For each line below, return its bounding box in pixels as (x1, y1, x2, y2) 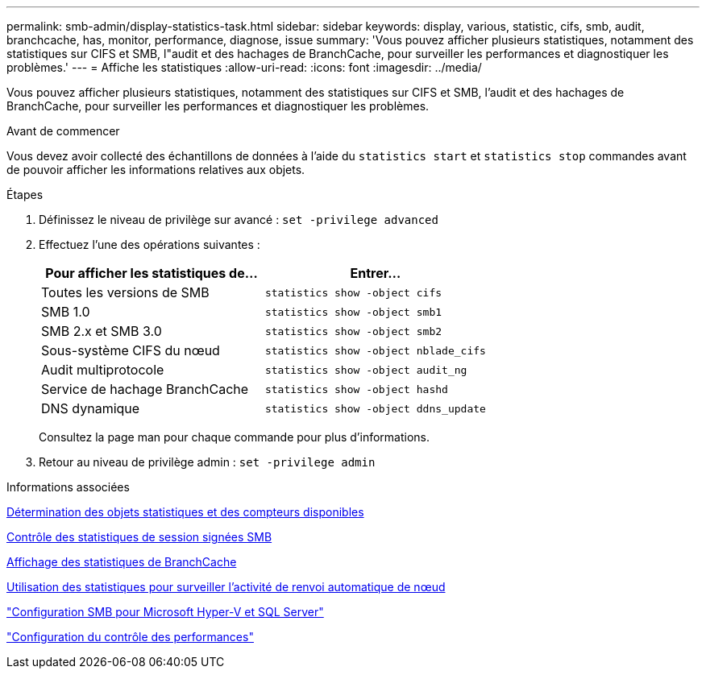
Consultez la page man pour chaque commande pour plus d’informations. (39, 430, 430, 444)
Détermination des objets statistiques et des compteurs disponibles (6, 505, 364, 519)
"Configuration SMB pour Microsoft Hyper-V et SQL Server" (6, 605, 324, 619)
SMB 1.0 (41, 304, 90, 320)
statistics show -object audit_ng (264, 363, 467, 376)
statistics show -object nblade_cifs (264, 344, 486, 357)
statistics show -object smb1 (264, 305, 442, 318)
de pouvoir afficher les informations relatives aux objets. (6, 163, 305, 176)
